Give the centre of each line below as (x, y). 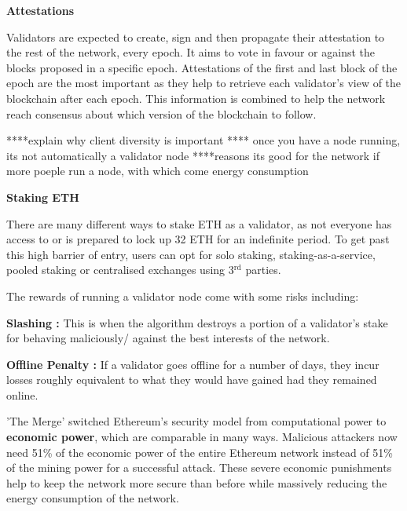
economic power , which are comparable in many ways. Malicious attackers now (202, 437)
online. (22, 394)
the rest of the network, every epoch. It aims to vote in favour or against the (191, 52)
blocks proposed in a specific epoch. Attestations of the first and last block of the (202, 67)
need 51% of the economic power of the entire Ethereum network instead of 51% (200, 452)
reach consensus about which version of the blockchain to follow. (161, 113)
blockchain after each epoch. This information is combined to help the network (196, 98)
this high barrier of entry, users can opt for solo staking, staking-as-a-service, (191, 254)
